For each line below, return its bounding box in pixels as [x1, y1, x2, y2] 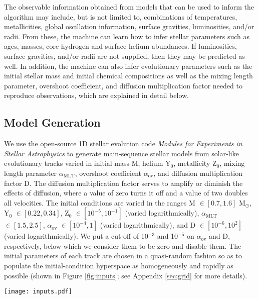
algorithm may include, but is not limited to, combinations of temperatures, [4, 11, 237, 22]
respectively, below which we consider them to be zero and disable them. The [4, 240, 241, 251]
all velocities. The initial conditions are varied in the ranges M [4, 197, 195, 208]
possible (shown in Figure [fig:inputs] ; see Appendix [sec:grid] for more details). [4, 270, 247, 280]
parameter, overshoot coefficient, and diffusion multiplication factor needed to [4, 80, 242, 90]
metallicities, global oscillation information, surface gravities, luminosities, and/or [4, 21, 254, 32]
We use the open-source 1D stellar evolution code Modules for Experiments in [4, 138, 242, 149]
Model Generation [4, 115, 101, 130]
